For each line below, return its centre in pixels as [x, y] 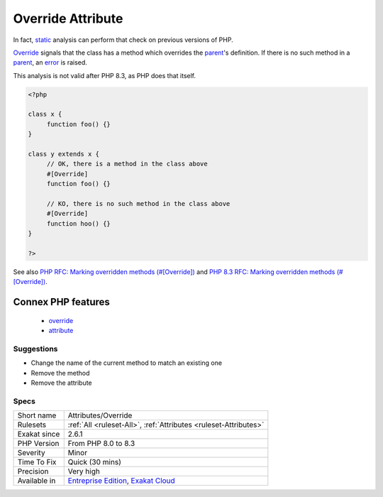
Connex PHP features [61, 302]
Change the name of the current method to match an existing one [127, 363]
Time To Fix [37, 462]
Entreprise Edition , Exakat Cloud [121, 481]
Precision [33, 471]
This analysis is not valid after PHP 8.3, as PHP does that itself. [105, 75]
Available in [37, 481]
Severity [31, 453]
